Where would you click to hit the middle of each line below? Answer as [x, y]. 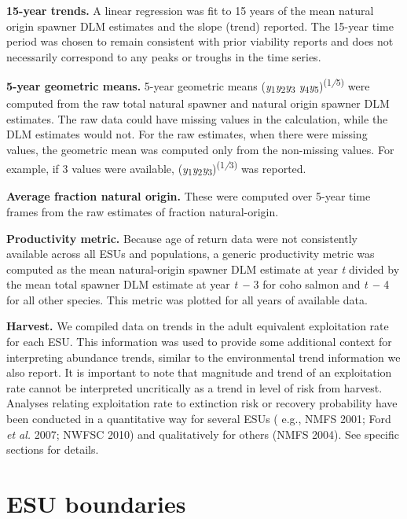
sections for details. [53, 449]
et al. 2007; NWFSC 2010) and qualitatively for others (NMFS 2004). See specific [203, 434]
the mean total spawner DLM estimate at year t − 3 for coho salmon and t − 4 [198, 284]
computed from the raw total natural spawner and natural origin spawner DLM [198, 103]
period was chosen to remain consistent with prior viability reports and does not [200, 41]
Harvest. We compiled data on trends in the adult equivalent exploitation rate [198, 326]
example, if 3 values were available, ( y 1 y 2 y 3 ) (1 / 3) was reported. [156, 167]
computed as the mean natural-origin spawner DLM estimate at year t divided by [203, 269]
